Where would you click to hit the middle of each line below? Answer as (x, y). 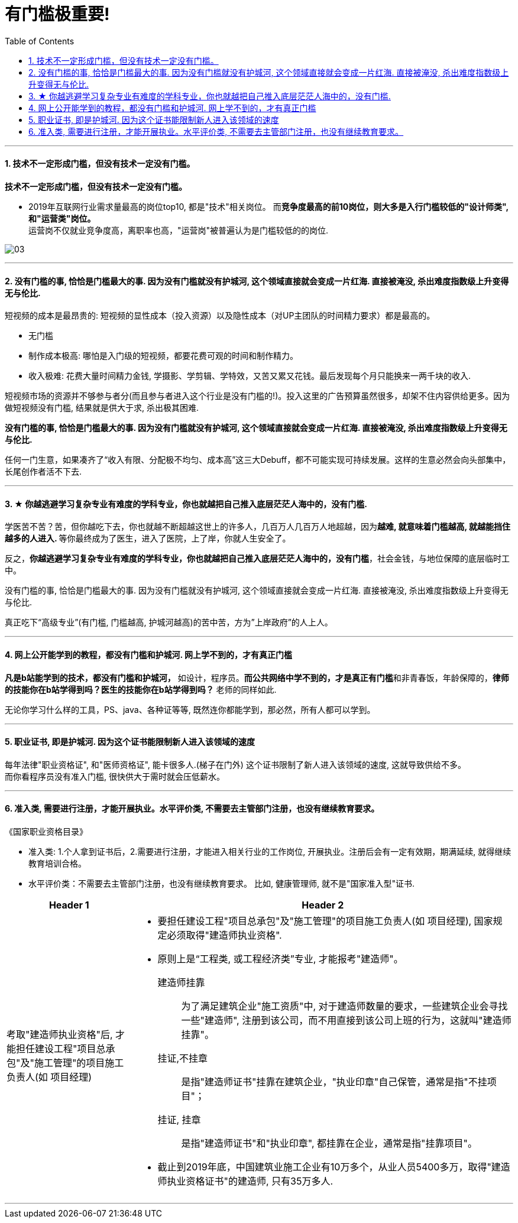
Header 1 (69, 905)
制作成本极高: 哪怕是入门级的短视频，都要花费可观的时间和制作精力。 (163, 356)
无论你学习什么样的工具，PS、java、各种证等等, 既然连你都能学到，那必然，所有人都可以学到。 (190, 709)
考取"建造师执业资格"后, (60, 1035)
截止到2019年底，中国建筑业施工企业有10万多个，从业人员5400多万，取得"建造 (334, 1167)
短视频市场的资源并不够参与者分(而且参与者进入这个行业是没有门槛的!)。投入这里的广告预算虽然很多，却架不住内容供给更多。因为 (258, 396)
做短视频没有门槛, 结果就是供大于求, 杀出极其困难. (102, 408)
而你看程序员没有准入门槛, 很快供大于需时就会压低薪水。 (115, 776)
